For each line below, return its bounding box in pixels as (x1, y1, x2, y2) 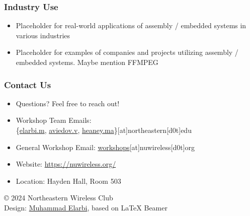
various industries (16, 30, 70, 40)
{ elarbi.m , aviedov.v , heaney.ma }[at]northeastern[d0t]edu (16, 125, 192, 135)
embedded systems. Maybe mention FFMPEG (16, 57, 158, 67)
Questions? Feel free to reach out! (16, 98, 120, 108)
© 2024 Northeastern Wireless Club (4, 192, 113, 203)
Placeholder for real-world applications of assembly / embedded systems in (16, 20, 246, 31)
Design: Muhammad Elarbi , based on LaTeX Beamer (4, 202, 168, 212)
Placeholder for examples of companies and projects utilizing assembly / (16, 47, 238, 57)
